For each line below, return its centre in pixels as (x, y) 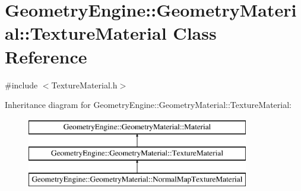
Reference (46, 56)
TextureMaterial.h (84, 85)
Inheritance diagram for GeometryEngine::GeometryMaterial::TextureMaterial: (148, 105)
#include (21, 85)
